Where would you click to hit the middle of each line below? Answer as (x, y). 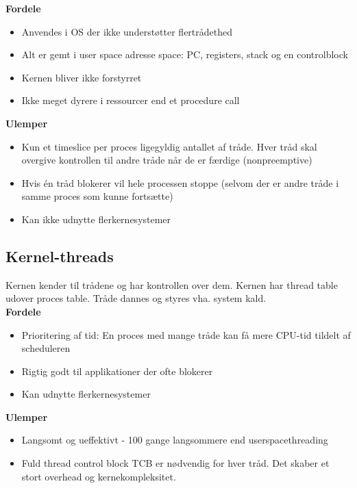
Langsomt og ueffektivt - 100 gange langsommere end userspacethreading (175, 440)
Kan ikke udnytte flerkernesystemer (96, 219)
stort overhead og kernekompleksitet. (99, 476)
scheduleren (46, 348)
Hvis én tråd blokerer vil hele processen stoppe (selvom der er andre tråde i (180, 182)
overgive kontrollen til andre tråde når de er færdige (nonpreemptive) (167, 160)
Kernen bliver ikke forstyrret (82, 77)
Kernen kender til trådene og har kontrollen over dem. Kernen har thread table (172, 284)
